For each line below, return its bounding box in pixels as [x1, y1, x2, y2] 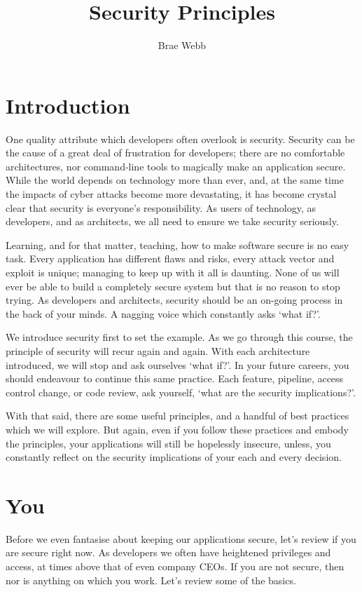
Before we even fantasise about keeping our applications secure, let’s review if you [6, 531, 356, 546]
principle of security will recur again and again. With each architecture [6, 343, 310, 358]
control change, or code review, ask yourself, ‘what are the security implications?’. [6, 384, 356, 399]
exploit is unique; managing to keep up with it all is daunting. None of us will [6, 265, 340, 279]
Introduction [6, 90, 130, 119]
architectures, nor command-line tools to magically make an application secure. [6, 159, 346, 173]
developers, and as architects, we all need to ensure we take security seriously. [6, 214, 339, 229]
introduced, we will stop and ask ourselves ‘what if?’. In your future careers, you [6, 357, 349, 372]
